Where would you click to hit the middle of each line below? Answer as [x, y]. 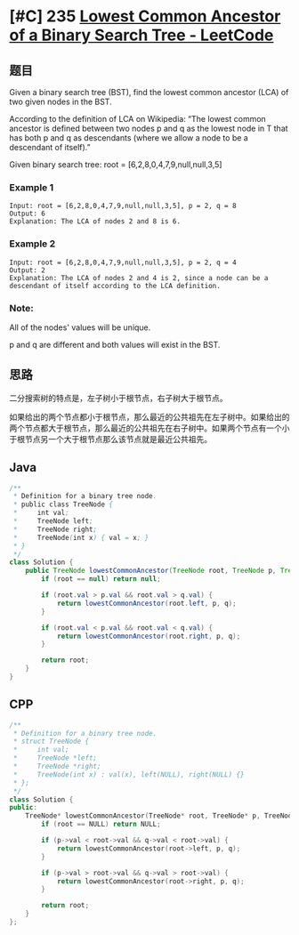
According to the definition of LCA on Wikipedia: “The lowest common [138, 119]
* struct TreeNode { [51, 742]
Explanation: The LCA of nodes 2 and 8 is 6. [95, 222]
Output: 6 [28, 214]
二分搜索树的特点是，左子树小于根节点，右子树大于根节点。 [118, 398]
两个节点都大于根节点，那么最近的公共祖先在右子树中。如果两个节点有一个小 [149, 428]
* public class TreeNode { [63, 504]
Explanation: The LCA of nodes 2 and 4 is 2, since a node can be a [139, 278]
